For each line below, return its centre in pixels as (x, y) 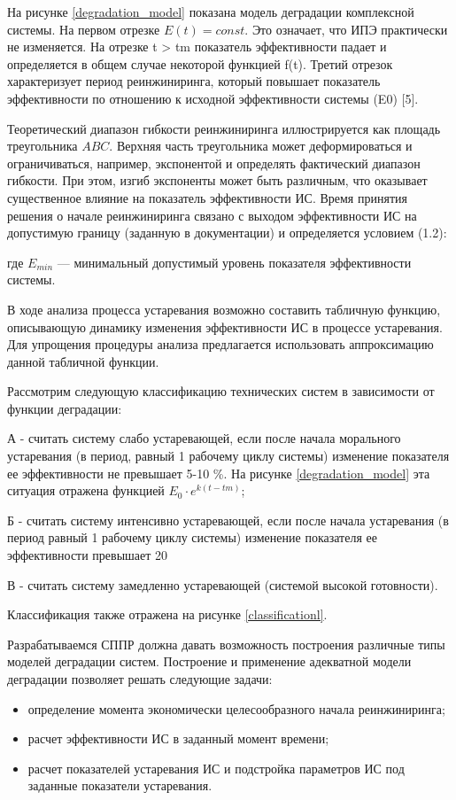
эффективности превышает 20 (88, 555)
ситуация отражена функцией (86, 490)
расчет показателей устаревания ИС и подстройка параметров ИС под (216, 768)
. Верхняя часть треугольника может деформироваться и (261, 146)
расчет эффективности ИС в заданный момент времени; (178, 738)
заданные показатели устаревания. (120, 785)
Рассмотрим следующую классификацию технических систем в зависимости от (221, 391)
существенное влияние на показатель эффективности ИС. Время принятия (207, 197)
